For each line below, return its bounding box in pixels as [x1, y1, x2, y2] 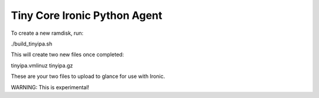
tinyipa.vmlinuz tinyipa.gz [11, 62, 73, 69]
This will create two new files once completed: [11, 51, 124, 58]
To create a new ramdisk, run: [11, 30, 84, 37]
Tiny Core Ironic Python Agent [11, 9, 162, 22]
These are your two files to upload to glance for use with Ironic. [11, 73, 165, 80]
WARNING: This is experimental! [11, 83, 90, 91]
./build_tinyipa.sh [11, 40, 53, 47]
